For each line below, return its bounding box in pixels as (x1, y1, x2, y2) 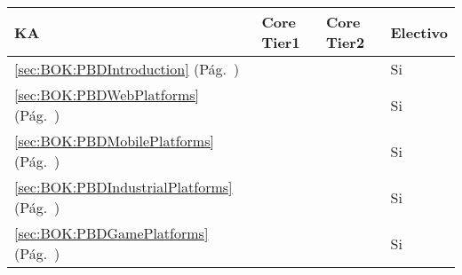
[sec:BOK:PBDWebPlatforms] (14, 84, 200, 105)
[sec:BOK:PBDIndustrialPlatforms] (14, 177, 233, 197)
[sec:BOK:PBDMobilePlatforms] (14, 130, 214, 151)
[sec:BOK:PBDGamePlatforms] (14, 223, 209, 243)
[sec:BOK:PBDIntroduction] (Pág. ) (14, 59, 240, 79)
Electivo (390, 21, 448, 43)
